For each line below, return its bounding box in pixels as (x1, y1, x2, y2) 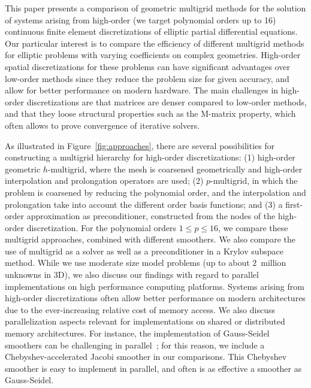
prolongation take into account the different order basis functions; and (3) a (5, 198, 283, 210)
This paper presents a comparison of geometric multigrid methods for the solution (5, 2, 306, 14)
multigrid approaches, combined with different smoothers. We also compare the (5, 233, 296, 245)
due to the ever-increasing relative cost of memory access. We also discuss (5, 303, 276, 316)
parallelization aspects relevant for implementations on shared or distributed (5, 315, 285, 328)
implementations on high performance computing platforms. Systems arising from (5, 280, 304, 292)
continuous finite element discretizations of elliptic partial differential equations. (5, 25, 298, 38)
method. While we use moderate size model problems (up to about (5, 256, 250, 269)
